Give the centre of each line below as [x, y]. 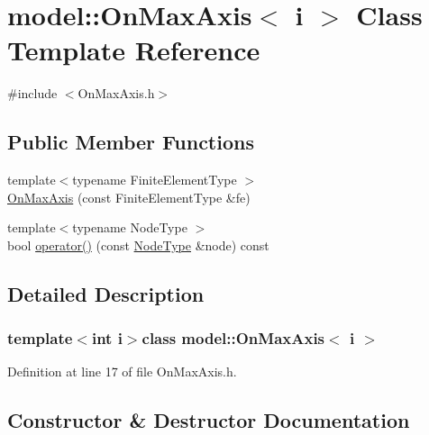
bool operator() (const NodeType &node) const [138, 245]
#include [32, 93]
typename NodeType [130, 227]
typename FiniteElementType [155, 180]
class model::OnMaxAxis [233, 338]
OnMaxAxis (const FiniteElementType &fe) [129, 197]
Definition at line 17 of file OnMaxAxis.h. [122, 372]
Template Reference [134, 50]
